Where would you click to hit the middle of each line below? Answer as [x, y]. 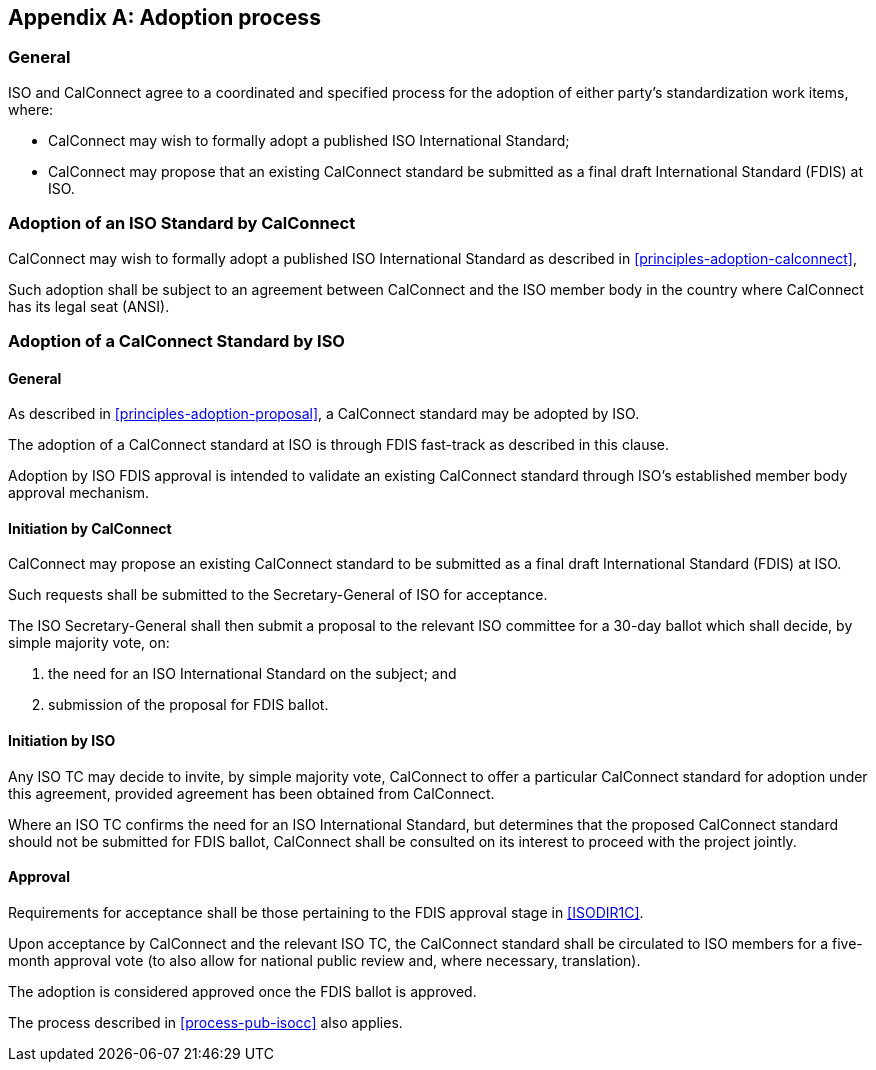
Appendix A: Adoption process [164, 17]
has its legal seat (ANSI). [89, 306]
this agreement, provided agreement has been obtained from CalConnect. [251, 793]
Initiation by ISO [62, 740]
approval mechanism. [79, 493]
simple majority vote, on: [89, 643]
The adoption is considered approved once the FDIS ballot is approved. [242, 991]
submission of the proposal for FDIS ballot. [188, 705]
